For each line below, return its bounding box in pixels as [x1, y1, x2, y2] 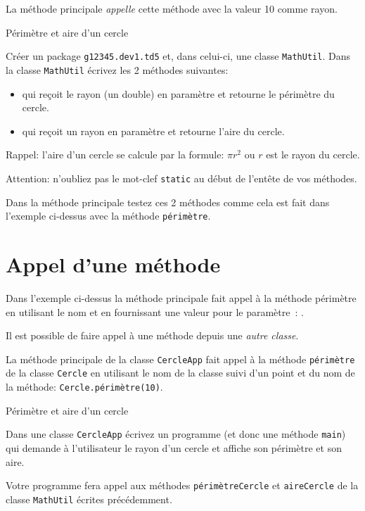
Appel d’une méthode [6, 249, 221, 278]
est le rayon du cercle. [266, 147, 360, 162]
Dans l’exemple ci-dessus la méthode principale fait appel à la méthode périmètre [6, 290, 357, 305]
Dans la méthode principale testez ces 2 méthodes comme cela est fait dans [6, 194, 330, 209]
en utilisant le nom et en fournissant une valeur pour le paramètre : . [6, 304, 304, 319]
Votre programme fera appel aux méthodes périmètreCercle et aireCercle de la [6, 478, 359, 493]
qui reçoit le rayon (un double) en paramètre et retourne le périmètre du [22, 86, 335, 101]
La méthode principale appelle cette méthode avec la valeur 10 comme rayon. [6, 1, 338, 15]
